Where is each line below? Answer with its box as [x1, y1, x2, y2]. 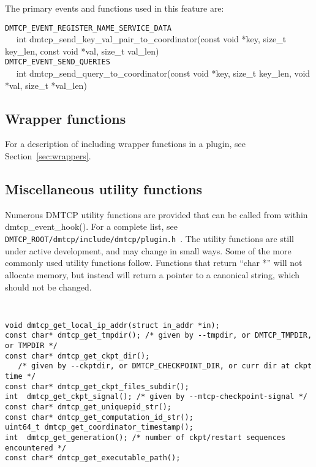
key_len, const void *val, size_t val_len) [5, 44, 159, 57]
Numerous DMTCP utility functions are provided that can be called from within [5, 208, 308, 221]
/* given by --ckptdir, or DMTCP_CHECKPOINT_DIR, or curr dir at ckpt [18, 362, 312, 371]
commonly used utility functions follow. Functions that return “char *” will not [5, 256, 303, 269]
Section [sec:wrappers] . [5, 150, 91, 162]
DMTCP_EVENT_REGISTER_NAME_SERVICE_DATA [5, 23, 172, 32]
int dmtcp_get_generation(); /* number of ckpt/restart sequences [5, 433, 286, 442]
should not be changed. [5, 280, 92, 293]
